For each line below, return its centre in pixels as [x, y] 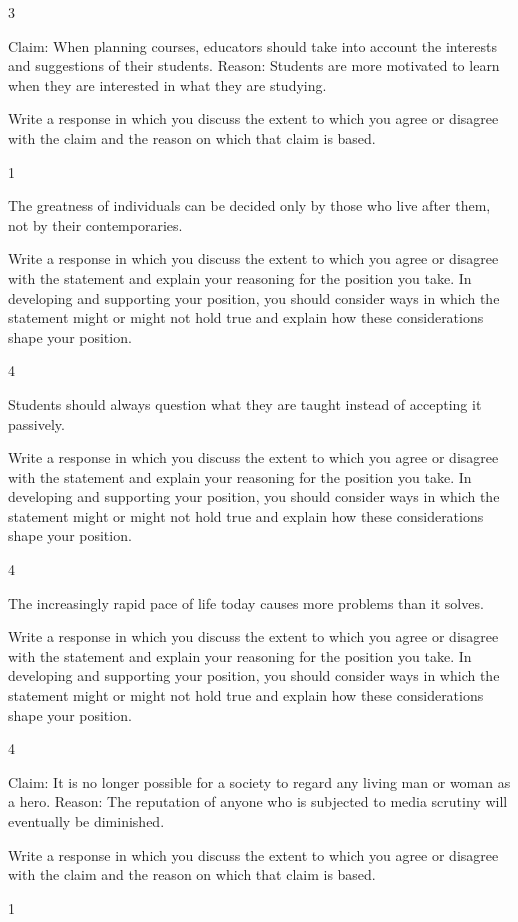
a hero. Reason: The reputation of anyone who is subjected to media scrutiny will [258, 801]
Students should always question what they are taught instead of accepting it [245, 403]
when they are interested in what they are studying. [167, 84]
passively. [36, 423]
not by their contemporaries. [95, 224]
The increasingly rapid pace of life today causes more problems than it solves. [246, 602]
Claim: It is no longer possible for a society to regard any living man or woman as [259, 781]
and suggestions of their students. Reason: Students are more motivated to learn [254, 65]
